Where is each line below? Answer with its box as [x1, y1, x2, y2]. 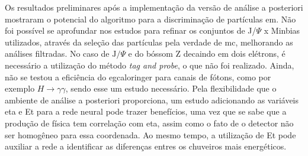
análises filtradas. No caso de [5, 47, 110, 60]
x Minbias [264, 24, 300, 37]
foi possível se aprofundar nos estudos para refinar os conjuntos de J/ [5, 24, 256, 37]
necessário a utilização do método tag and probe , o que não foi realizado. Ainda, [5, 58, 294, 71]
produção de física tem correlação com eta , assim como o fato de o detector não [5, 116, 294, 129]
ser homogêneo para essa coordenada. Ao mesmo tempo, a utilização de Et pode [5, 128, 296, 141]
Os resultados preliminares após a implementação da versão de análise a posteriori [5, 1, 303, 13]
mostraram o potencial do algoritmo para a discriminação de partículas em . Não [5, 12, 296, 25]
